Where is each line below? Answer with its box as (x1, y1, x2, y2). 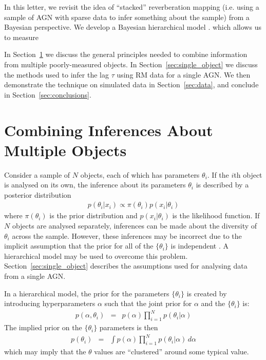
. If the (207, 169, 229, 180)
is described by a (196, 179, 249, 190)
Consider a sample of (4, 169, 70, 180)
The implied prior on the (4, 322, 82, 333)
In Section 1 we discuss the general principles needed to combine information (4, 49, 248, 60)
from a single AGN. (4, 271, 66, 281)
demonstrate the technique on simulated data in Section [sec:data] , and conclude (4, 79, 259, 90)
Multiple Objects (4, 139, 127, 160)
